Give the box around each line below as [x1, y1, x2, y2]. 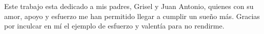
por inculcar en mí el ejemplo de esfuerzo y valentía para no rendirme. [4, 20, 225, 31]
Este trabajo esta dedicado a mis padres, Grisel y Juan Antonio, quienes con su [4, 1, 254, 11]
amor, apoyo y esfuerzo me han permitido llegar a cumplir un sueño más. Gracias [4, 10, 260, 21]
